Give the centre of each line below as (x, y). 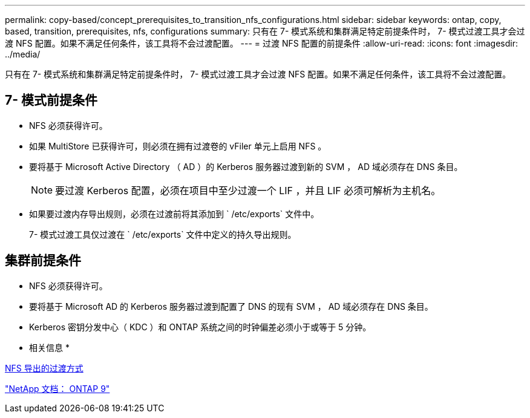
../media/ (23, 54)
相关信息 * (49, 347)
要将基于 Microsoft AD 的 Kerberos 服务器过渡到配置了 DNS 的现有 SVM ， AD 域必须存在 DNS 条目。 (231, 306)
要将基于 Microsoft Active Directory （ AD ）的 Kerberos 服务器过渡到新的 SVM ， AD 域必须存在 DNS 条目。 (246, 166)
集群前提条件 (43, 261)
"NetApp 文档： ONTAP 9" (57, 388)
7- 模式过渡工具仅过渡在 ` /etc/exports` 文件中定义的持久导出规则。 (163, 234)
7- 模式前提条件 (51, 100)
